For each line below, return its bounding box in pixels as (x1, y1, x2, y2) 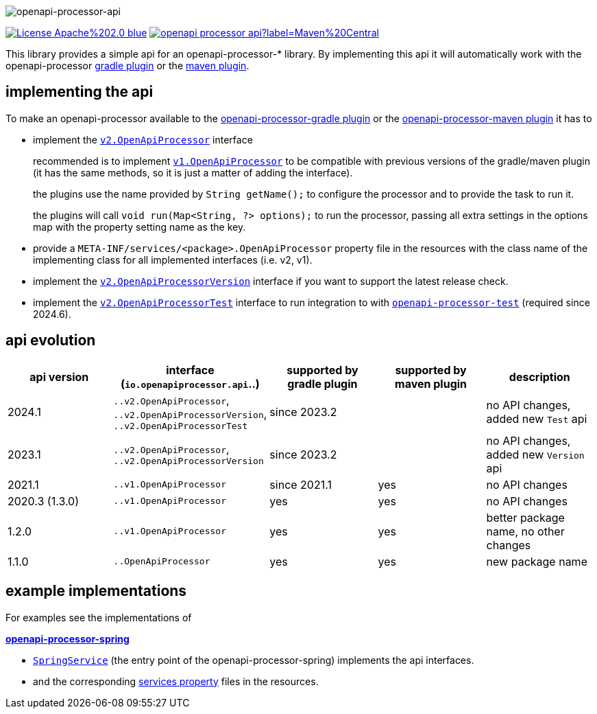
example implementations (5, 582, 187, 600)
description (509, 369, 570, 384)
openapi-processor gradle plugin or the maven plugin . (5, 60, 249, 71)
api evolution (5, 332, 96, 349)
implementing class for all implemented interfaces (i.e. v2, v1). (33, 253, 313, 266)
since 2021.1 (269, 477, 332, 492)
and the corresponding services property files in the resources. (33, 675, 319, 687)
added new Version (486, 447, 585, 461)
